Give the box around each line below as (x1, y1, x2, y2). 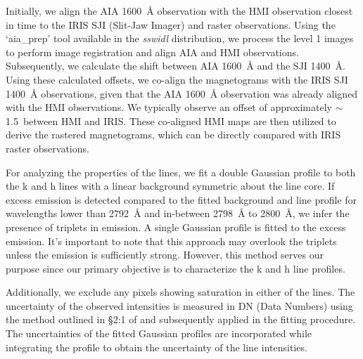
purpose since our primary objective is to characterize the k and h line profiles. (6, 261, 345, 275)
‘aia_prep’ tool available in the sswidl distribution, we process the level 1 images (6, 31, 354, 46)
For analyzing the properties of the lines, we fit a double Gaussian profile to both (6, 164, 356, 179)
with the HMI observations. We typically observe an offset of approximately (6, 100, 332, 115)
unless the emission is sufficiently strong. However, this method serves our (6, 247, 324, 262)
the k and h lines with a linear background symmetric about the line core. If (6, 178, 335, 193)
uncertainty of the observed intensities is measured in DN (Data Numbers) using (6, 298, 353, 313)
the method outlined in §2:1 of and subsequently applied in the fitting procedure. (6, 312, 356, 327)
